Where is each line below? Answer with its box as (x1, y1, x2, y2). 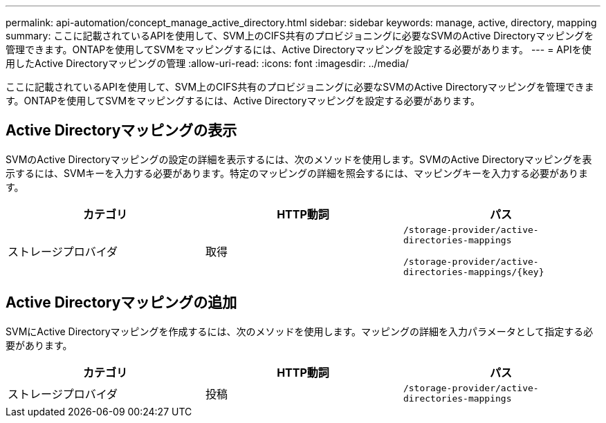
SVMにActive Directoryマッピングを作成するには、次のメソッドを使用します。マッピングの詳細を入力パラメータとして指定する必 (6, 325, 594, 337)
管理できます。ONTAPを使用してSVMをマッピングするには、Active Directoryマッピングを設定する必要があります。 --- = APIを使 (6, 44, 591, 55)
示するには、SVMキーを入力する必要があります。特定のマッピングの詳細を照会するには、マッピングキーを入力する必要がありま (6, 167, 588, 179)
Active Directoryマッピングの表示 (6, 122, 237, 140)
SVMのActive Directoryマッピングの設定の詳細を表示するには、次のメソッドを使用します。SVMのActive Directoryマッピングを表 (6, 153, 592, 165)
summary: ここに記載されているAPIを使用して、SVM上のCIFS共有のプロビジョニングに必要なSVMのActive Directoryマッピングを (6, 30, 594, 41)
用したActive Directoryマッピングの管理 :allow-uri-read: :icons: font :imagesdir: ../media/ (6, 57, 409, 69)
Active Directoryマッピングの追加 (6, 294, 237, 312)
